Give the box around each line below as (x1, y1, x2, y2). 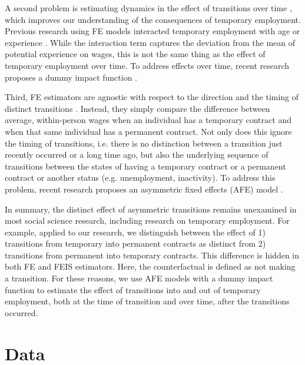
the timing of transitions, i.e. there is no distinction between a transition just (5, 137, 283, 149)
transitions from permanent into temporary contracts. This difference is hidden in (5, 248, 300, 261)
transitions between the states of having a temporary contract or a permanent (5, 160, 286, 172)
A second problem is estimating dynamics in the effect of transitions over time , (5, 2, 292, 14)
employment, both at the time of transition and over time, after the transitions (5, 295, 290, 307)
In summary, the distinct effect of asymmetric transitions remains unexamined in (5, 203, 297, 215)
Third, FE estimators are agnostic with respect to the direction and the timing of (5, 91, 299, 103)
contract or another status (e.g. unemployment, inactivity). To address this (5, 171, 276, 184)
